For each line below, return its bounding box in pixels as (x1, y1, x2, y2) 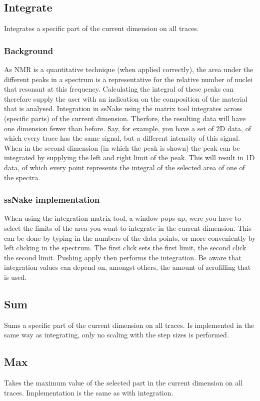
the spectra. (4, 172, 40, 182)
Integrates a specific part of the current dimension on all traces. (4, 23, 199, 34)
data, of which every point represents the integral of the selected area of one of (4, 162, 245, 172)
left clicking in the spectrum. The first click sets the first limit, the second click (4, 242, 246, 253)
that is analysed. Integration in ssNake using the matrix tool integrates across (4, 103, 242, 114)
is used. (4, 271, 27, 282)
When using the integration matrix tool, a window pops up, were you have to (4, 213, 241, 223)
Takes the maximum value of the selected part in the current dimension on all (4, 377, 243, 388)
